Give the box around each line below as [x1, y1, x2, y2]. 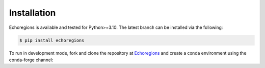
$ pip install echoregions [19, 37, 84, 43]
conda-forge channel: [9, 57, 53, 63]
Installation [9, 7, 56, 18]
